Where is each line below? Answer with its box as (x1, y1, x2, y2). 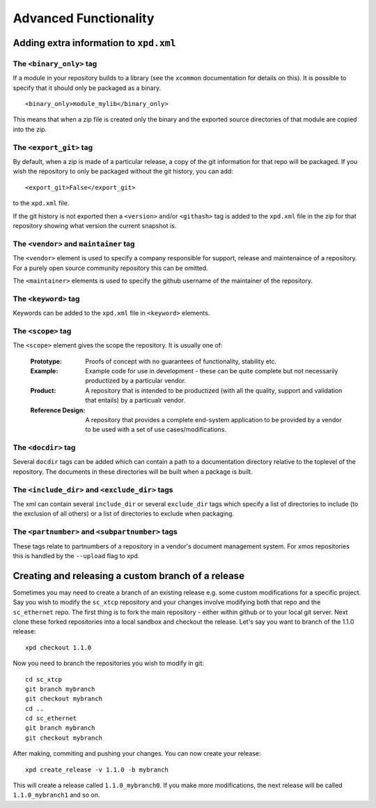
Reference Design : (30, 405, 86, 414)
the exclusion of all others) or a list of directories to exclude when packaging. (13, 509, 235, 518)
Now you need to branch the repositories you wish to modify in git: (13, 659, 205, 668)
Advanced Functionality (13, 10, 155, 26)
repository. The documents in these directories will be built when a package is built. (13, 467, 253, 476)
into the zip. (13, 125, 47, 133)
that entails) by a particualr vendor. (85, 396, 186, 405)
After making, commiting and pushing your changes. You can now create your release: (13, 749, 261, 758)
